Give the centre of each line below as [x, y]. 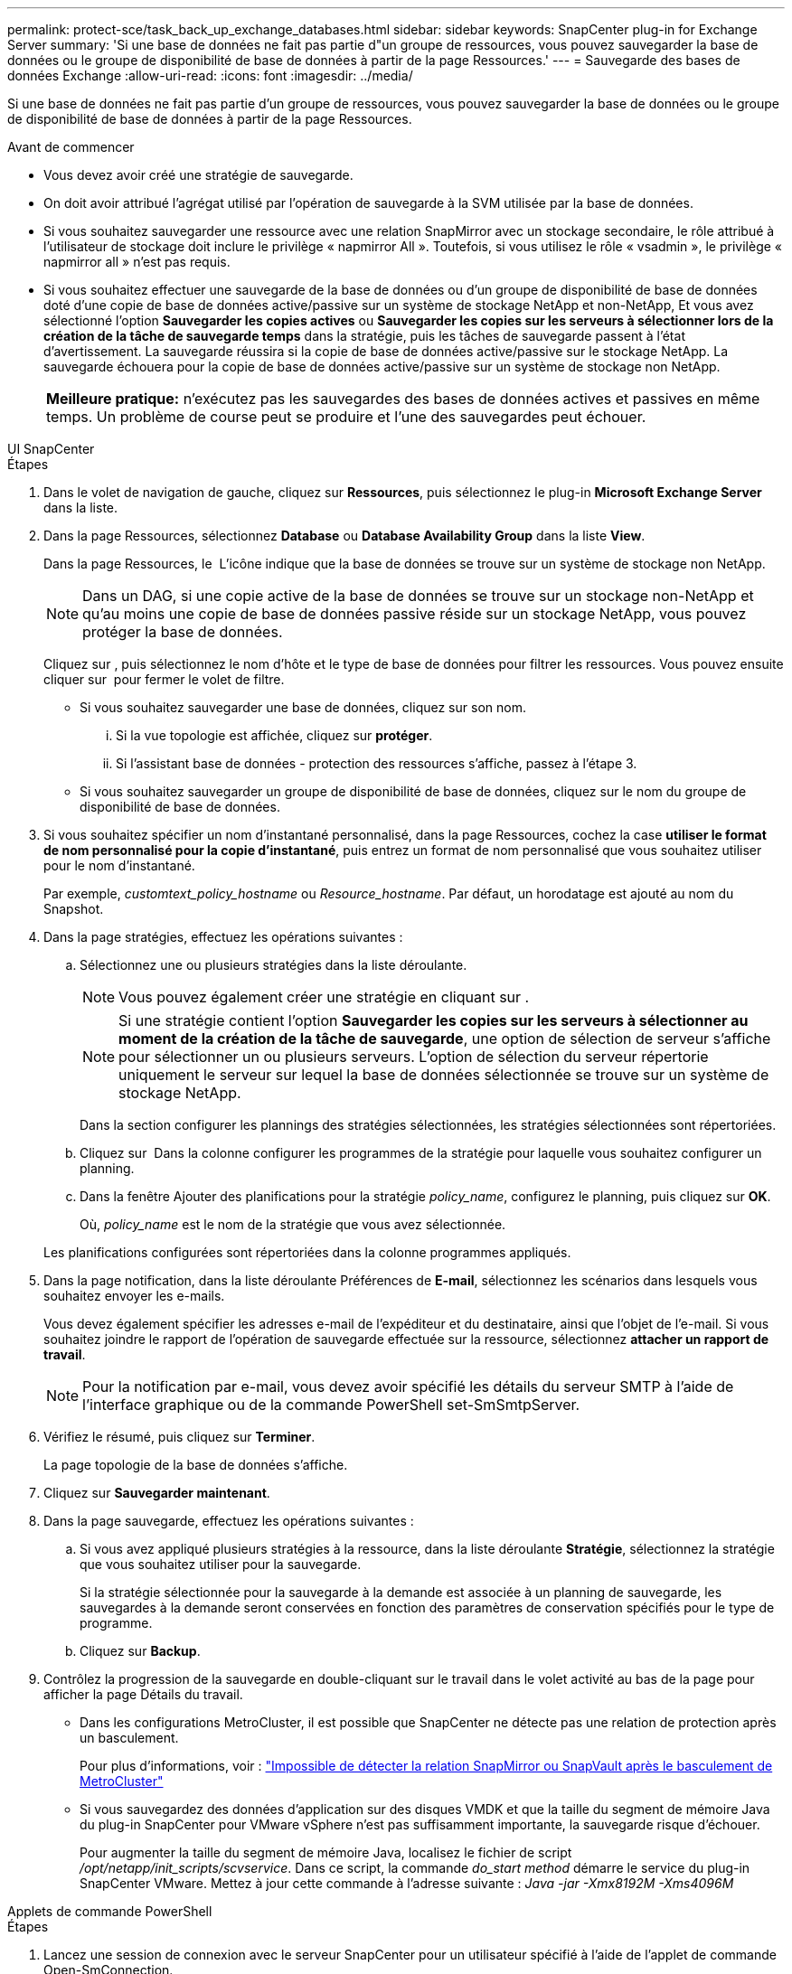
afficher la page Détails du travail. [143, 1694]
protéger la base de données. [183, 632]
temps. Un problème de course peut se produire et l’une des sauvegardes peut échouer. [346, 417]
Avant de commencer [71, 147]
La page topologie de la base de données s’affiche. [196, 1465]
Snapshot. [74, 909]
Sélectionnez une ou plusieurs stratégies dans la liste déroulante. [273, 965]
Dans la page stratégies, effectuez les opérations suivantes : [223, 937]
